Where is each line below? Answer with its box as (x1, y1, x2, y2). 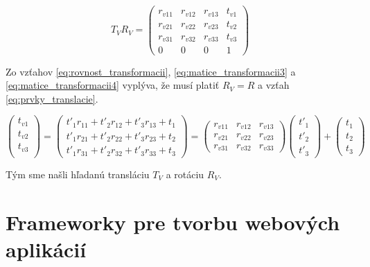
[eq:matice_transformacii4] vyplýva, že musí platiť (6, 78, 220, 92)
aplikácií (6, 234, 87, 263)
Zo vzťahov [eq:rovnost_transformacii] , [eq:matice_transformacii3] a (6, 64, 296, 78)
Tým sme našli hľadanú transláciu (6, 166, 150, 181)
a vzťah (258, 78, 290, 92)
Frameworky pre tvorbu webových (6, 207, 340, 236)
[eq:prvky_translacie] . (6, 91, 98, 105)
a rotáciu (166, 166, 204, 181)
